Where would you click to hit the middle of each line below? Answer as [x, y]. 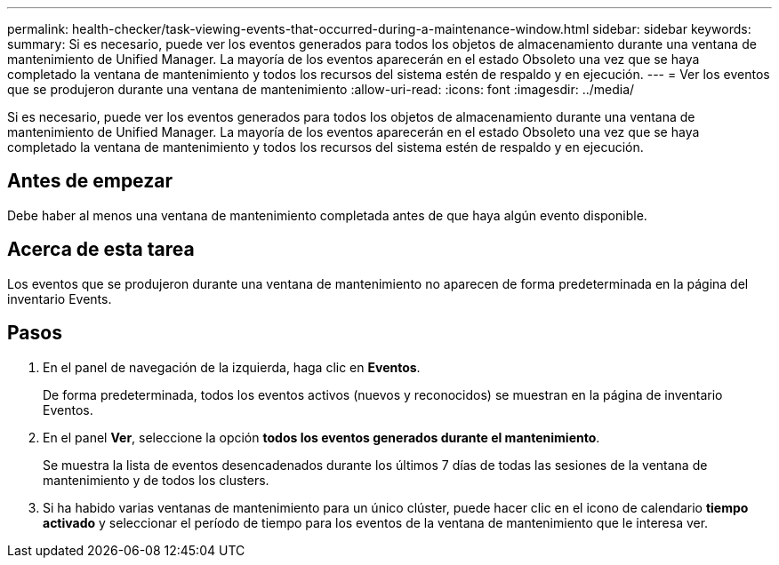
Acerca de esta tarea [101, 250]
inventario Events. [60, 298]
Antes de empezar [90, 181]
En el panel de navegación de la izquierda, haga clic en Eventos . [232, 367]
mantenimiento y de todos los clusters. [156, 480]
